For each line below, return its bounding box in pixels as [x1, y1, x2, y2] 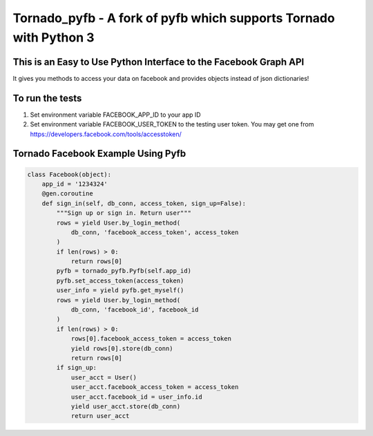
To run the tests [12, 92, 82, 104]
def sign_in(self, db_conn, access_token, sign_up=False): [41, 199, 247, 207]
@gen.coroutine [41, 190, 93, 198]
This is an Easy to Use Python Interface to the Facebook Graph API [12, 56, 305, 68]
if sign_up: [56, 363, 97, 372]
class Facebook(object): [27, 170, 112, 178]
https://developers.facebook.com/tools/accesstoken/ [30, 130, 182, 138]
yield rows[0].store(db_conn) [70, 344, 173, 352]
